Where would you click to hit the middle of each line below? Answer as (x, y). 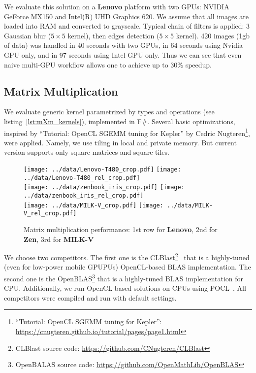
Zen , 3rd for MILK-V (59, 239)
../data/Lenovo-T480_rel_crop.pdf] (82, 178)
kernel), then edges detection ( (113, 35)
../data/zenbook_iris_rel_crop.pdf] (84, 195)
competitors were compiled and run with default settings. (90, 297)
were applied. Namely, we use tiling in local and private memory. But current (120, 142)
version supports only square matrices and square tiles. (87, 152)
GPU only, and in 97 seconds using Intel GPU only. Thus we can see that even (123, 54)
